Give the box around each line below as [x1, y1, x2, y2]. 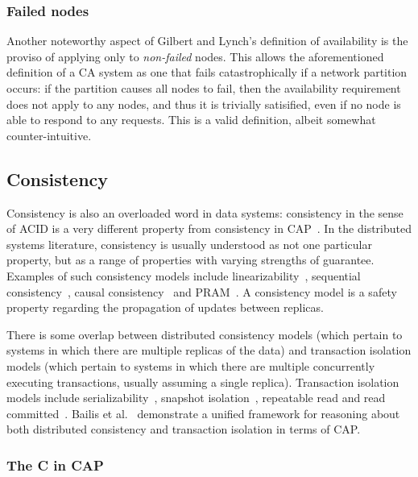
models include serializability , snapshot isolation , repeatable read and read [6, 389, 386, 406]
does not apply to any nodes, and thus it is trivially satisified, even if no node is [6, 95, 401, 112]
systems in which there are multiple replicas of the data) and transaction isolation [6, 342, 412, 359]
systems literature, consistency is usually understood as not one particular [6, 235, 372, 252]
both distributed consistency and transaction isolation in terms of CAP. [6, 421, 361, 438]
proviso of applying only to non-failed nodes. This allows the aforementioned [6, 48, 384, 64]
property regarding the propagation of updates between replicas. [6, 299, 324, 316]
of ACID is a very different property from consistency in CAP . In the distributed [6, 220, 412, 237]
